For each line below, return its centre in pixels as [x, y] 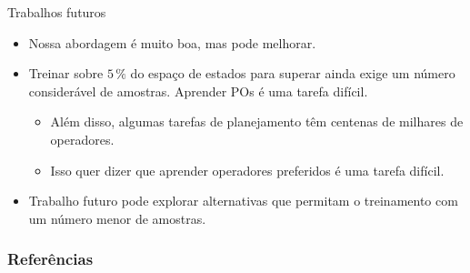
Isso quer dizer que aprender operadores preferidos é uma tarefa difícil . [247, 170]
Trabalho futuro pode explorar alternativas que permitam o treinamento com [243, 201]
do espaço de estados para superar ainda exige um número [293, 73]
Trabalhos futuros [57, 12]
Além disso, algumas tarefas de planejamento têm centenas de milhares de [257, 121]
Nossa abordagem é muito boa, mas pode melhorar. [172, 42]
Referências [50, 259]
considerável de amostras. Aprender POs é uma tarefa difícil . [198, 91]
